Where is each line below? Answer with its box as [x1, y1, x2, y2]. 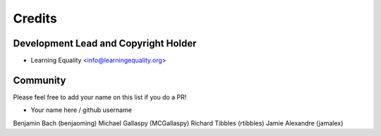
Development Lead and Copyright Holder [13, 37, 197, 49]
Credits [13, 11, 58, 26]
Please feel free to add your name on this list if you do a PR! [13, 92, 187, 101]
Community [13, 74, 66, 86]
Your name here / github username [30, 106, 132, 114]
